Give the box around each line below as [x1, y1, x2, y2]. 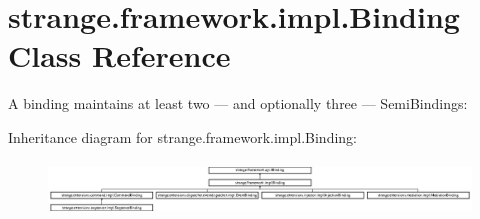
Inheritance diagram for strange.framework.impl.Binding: [8, 126, 358, 147]
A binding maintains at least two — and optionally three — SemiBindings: [8, 93, 468, 114]
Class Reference [8, 35, 231, 76]
